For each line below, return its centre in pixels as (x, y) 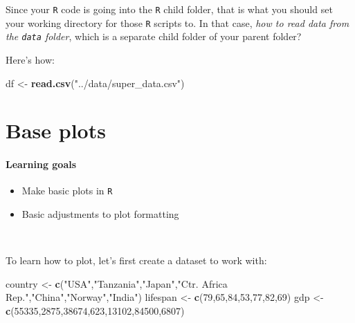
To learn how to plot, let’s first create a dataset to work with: (136, 260)
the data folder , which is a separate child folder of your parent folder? (154, 36)
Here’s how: (30, 59)
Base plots (56, 130)
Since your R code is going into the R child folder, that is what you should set (169, 9)
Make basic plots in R (67, 191)
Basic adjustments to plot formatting (100, 213)
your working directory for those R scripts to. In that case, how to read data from (177, 22)
